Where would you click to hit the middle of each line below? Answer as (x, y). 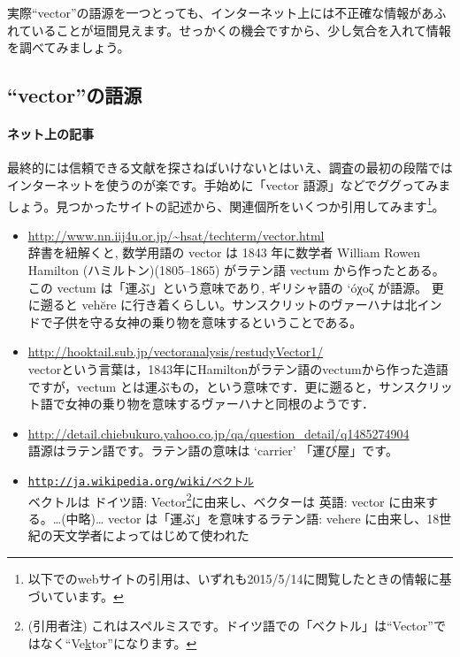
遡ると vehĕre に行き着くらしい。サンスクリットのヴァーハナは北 (229, 305)
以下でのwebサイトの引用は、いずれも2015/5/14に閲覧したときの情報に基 (240, 579)
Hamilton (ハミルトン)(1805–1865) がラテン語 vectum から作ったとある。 (236, 269)
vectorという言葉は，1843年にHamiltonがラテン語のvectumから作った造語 (238, 368)
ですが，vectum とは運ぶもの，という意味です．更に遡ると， (203, 386)
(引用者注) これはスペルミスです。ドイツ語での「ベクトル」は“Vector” (230, 626)
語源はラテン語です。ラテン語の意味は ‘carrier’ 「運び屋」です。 (213, 451)
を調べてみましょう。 (69, 47)
